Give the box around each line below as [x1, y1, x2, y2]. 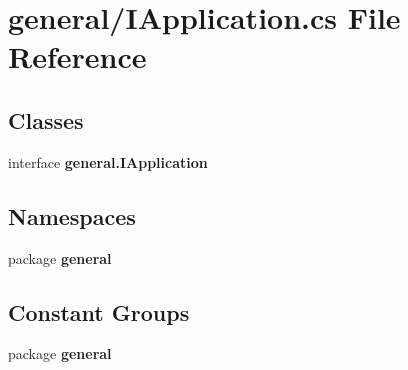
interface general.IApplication [8, 151, 208, 172]
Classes [8, 104, 84, 135]
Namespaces [8, 200, 136, 231]
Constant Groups [8, 296, 190, 327]
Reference [8, 36, 147, 77]
